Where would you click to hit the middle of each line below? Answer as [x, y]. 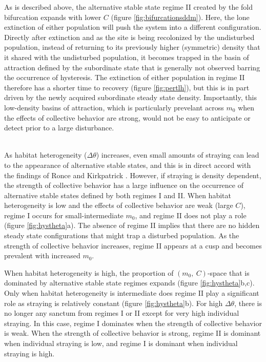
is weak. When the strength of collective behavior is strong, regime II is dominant [132, 333]
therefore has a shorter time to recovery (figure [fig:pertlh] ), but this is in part [127, 87]
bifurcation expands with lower [53, 17]
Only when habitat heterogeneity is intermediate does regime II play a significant [132, 293]
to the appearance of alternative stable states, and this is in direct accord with [128, 165]
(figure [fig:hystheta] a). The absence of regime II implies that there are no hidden [132, 225]
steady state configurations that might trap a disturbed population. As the [122, 235]
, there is [248, 303]
